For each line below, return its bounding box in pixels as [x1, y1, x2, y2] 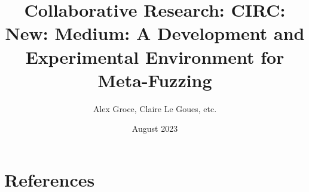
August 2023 [131, 122, 178, 135]
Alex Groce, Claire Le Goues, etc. [93, 102, 217, 114]
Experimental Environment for [25, 44, 284, 69]
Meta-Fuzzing [97, 67, 212, 92]
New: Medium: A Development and [5, 21, 305, 45]
